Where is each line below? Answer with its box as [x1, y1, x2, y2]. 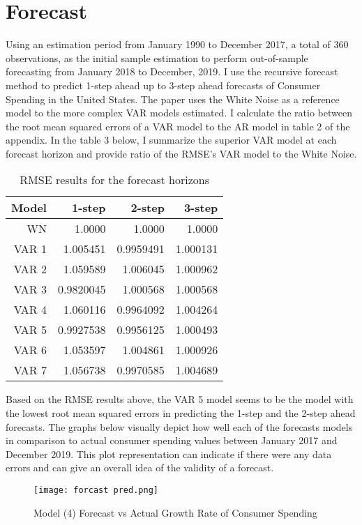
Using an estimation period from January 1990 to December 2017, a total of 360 [6, 37, 349, 52]
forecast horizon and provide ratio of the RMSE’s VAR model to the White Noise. [6, 146, 357, 160]
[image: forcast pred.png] [33, 485, 158, 496]
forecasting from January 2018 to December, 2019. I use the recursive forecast [6, 64, 338, 79]
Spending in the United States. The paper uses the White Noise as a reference [6, 91, 340, 106]
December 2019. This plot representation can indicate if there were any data [6, 446, 332, 461]
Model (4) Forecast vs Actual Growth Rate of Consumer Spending [33, 505, 317, 519]
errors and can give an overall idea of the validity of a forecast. [6, 460, 274, 475]
